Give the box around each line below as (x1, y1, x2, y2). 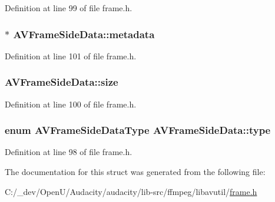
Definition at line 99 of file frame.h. (5, 2, 132, 14)
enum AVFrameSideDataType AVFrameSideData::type (5, 123, 271, 137)
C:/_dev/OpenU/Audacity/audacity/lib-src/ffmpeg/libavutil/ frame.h (5, 185, 257, 197)
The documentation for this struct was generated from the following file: (5, 166, 266, 178)
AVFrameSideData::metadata (13, 26, 155, 41)
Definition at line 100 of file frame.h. (5, 97, 137, 110)
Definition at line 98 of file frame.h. (5, 146, 132, 158)
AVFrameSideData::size (5, 75, 118, 89)
